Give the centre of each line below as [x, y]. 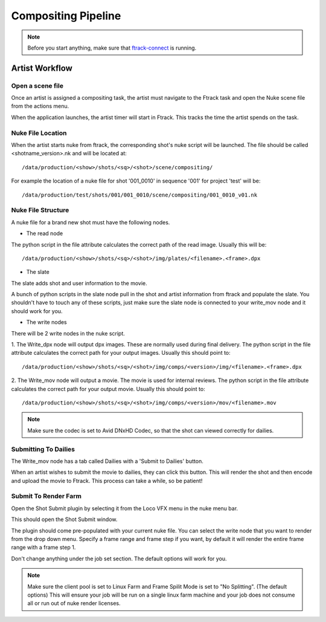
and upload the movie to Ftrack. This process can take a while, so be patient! [107, 481]
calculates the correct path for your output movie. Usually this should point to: [108, 389]
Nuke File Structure [40, 210]
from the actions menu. [40, 106]
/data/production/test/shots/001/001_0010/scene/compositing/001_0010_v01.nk [140, 195]
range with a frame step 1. [43, 548]
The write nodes [47, 322]
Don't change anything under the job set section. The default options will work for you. [119, 559]
